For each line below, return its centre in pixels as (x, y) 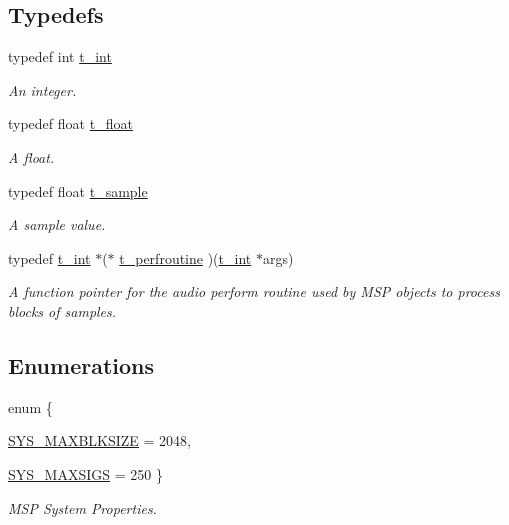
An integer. (42, 89)
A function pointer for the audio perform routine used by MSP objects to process (254, 291)
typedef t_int (49, 257)
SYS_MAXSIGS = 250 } (85, 473)
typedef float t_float (70, 123)
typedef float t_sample (78, 190)
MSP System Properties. (82, 507)
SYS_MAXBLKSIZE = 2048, (99, 440)
